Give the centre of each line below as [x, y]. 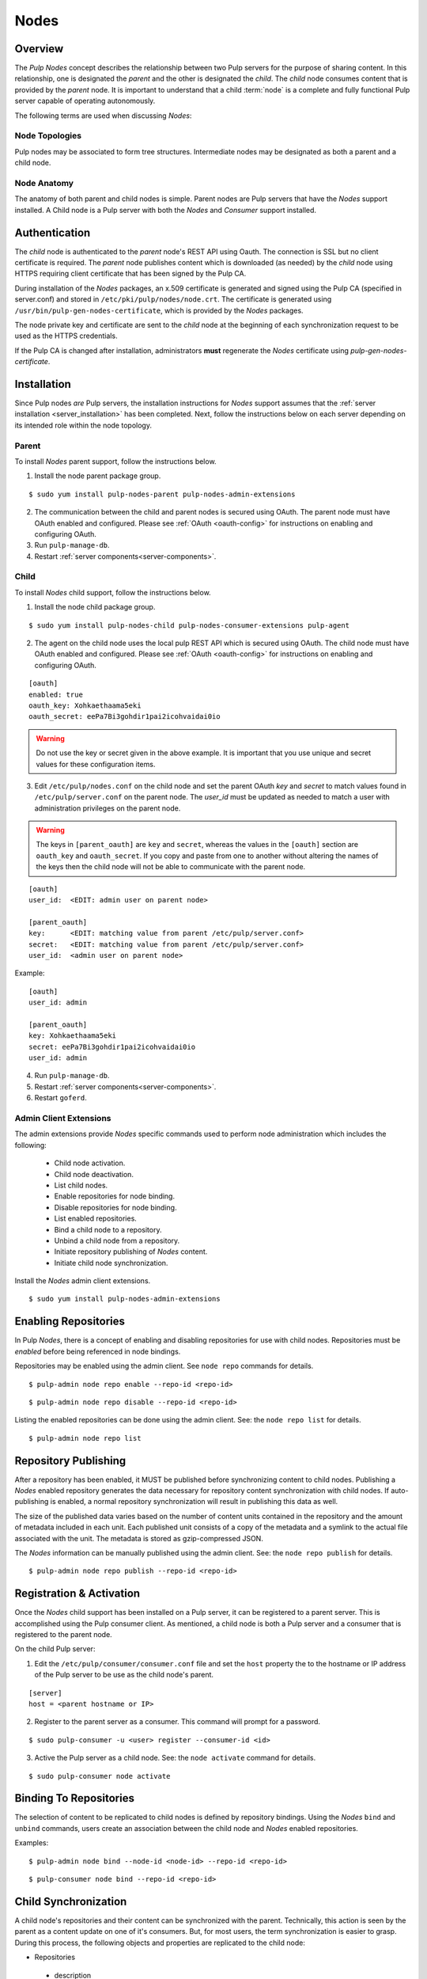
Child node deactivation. [94, 1174]
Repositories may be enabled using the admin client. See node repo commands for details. [164, 1366]
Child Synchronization [71, 1901]
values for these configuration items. [96, 764]
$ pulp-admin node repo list [85, 1438]
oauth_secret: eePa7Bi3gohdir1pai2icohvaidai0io [125, 717]
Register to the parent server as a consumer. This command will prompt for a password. [177, 1722]
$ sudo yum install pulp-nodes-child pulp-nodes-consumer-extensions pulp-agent [189, 625]
